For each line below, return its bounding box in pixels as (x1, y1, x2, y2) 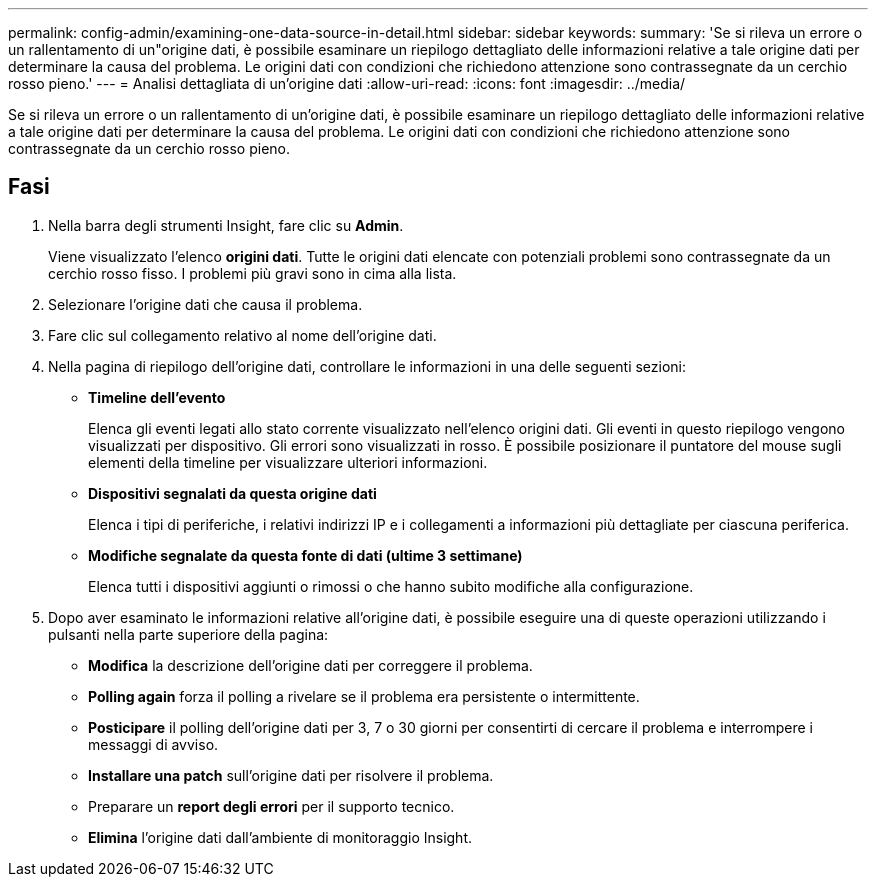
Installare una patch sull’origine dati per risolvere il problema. (88, 766, 494, 784)
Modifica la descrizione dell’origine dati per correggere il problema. (88, 656, 533, 674)
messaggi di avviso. (88, 735, 219, 753)
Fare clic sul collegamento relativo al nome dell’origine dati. (48, 326, 437, 344)
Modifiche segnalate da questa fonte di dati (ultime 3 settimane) (88, 546, 523, 564)
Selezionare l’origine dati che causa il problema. (48, 295, 363, 313)
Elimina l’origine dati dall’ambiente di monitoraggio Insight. (88, 828, 473, 846)
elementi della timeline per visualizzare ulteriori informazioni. (88, 453, 488, 471)
